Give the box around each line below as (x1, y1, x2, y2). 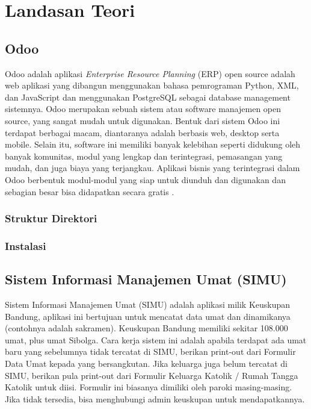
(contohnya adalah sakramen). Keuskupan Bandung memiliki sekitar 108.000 (5, 322, 288, 334)
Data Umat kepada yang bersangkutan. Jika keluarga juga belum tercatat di (5, 357, 288, 369)
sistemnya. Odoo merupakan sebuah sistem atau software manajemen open (5, 102, 282, 115)
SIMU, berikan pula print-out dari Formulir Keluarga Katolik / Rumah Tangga (5, 369, 298, 381)
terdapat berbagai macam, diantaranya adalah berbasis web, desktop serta (5, 126, 280, 139)
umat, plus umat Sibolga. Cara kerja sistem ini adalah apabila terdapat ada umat (5, 333, 307, 346)
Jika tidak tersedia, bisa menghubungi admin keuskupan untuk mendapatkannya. (5, 392, 305, 405)
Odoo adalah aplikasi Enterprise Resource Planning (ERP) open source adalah (5, 67, 295, 80)
